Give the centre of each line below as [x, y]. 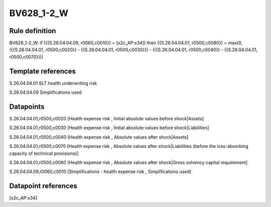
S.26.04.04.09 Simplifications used [45, 92]
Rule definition [33, 31]
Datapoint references [43, 186]
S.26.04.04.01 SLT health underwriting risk [53, 83]
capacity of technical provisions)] [44, 153]
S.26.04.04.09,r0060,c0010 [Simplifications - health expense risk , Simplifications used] [100, 172]
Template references [43, 71]
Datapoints [27, 107]
